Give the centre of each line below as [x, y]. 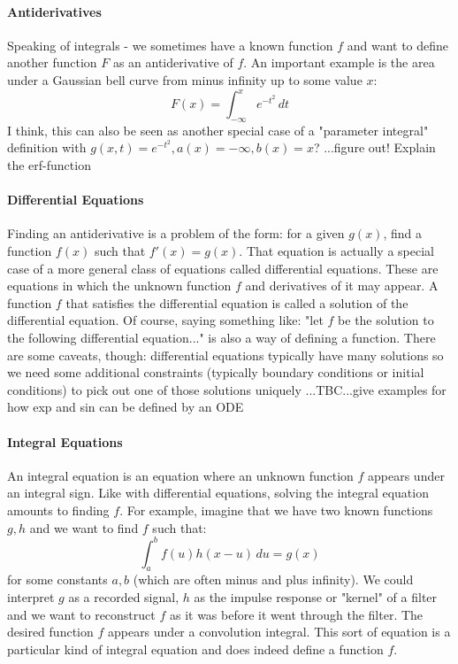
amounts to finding [58, 510]
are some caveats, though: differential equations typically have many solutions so [225, 355]
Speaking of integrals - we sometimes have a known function [170, 45]
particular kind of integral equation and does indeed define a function [195, 649]
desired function [50, 632]
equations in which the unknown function [119, 286]
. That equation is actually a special [336, 251]
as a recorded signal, [124, 597]
